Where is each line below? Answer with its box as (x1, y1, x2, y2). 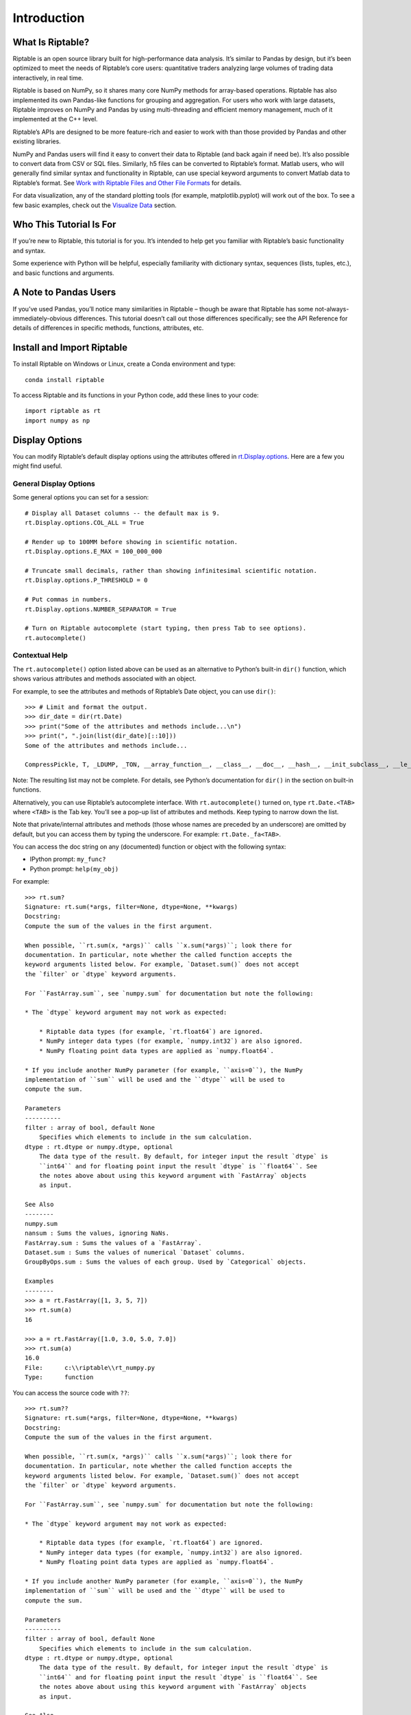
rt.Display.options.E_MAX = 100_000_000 (25, 547, 162, 556)
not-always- (314, 305, 349, 313)
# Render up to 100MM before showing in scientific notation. (25, 538, 238, 545)
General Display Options (12, 479, 96, 488)
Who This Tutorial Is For (12, 219, 116, 230)
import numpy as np (25, 416, 90, 425)
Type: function (25, 1373, 94, 1382)
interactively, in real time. (12, 73, 84, 82)
